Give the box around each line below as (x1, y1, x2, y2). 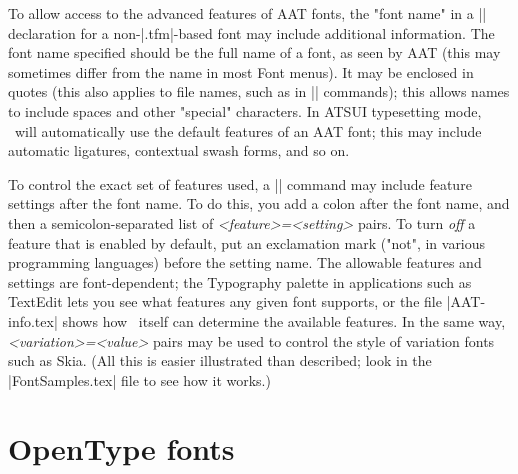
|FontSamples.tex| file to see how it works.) (8, 369, 271, 390)
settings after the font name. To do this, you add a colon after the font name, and (8, 193, 510, 214)
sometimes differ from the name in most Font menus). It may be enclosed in (8, 61, 474, 82)
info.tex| (8, 310, 58, 331)
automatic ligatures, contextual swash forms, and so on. (8, 140, 350, 161)
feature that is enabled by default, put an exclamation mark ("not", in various (8, 232, 486, 253)
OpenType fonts (8, 428, 235, 469)
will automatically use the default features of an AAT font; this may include (14, 120, 482, 141)
